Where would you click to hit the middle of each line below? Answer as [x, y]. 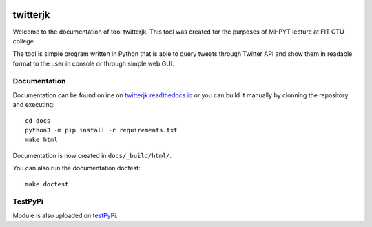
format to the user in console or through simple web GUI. [94, 63]
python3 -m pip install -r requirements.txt [102, 130]
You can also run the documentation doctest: [76, 168]
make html [41, 140]
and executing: [34, 105]
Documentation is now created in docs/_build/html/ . [92, 155]
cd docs [38, 120]
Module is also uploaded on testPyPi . [65, 215]
